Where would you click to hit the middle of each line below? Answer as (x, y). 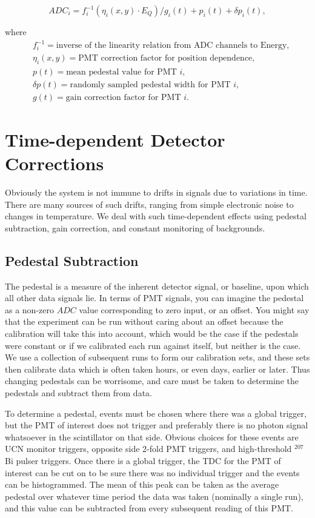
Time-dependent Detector (115, 139)
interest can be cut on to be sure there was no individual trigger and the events (152, 472)
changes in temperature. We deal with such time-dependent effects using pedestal (156, 216)
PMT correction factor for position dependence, (167, 58)
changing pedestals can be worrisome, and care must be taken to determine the (152, 381)
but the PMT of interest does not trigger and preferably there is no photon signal (157, 425)
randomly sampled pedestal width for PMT (150, 85)
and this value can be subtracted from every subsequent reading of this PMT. (149, 508)
